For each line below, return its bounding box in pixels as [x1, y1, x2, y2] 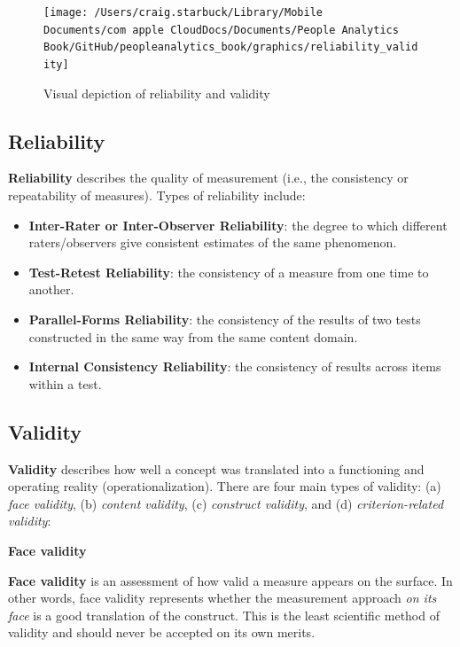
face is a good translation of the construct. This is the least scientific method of [8, 605, 440, 624]
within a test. [28, 374, 102, 393]
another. [28, 280, 74, 299]
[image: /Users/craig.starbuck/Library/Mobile [43, 6, 323, 19]
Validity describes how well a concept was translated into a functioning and [8, 459, 425, 478]
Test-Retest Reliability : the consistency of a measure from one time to [28, 262, 429, 281]
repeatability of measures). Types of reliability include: [8, 186, 306, 205]
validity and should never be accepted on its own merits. [8, 623, 316, 642]
